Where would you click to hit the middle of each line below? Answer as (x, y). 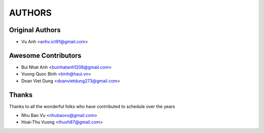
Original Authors (35, 30)
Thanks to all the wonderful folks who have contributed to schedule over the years (92, 106)
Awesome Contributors (45, 55)
